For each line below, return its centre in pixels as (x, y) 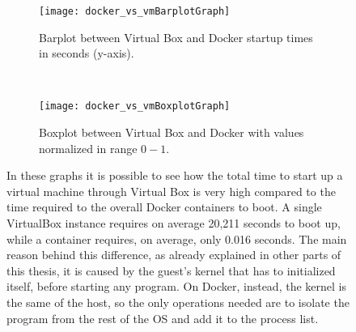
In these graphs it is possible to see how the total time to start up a (175, 175)
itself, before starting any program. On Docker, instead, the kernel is (176, 286)
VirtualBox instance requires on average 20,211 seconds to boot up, (174, 223)
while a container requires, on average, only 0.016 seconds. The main (177, 238)
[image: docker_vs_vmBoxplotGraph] (135, 106)
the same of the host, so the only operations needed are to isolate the (178, 302)
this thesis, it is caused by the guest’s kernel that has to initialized (171, 270)
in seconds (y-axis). (87, 53)
